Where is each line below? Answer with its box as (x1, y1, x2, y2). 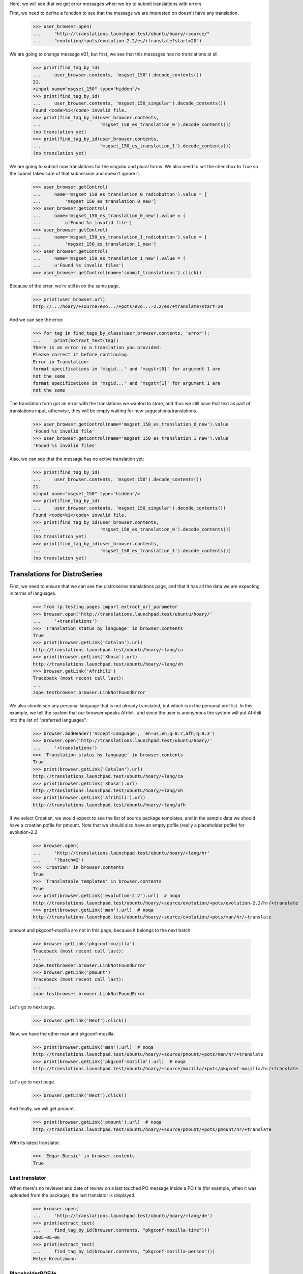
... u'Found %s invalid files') (33, 262, 125, 269)
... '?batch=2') (33, 857, 84, 863)
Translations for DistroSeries (9, 570, 103, 578)
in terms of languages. (9, 590, 57, 596)
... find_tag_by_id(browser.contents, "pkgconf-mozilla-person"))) (33, 1249, 216, 1255)
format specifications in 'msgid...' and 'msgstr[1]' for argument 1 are (33, 380, 221, 386)
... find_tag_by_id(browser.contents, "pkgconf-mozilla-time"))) (33, 1227, 210, 1233)
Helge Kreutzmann (33, 1256, 76, 1261)
